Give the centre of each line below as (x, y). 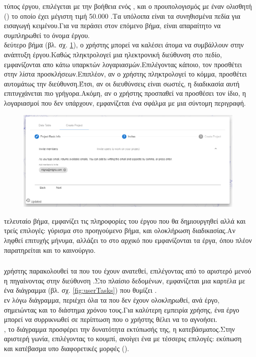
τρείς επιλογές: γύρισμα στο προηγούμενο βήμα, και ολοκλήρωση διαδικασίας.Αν (120, 230)
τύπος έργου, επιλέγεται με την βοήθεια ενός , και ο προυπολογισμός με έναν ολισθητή (128, 6)
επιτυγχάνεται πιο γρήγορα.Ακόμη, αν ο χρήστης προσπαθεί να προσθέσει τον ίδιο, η (125, 93)
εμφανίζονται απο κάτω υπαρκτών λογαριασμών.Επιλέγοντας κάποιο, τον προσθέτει (123, 64)
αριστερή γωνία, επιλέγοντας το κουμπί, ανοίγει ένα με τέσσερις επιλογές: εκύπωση (123, 338)
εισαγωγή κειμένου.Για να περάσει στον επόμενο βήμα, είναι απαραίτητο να (112, 25)
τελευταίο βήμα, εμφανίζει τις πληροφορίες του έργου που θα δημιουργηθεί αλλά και (125, 220)
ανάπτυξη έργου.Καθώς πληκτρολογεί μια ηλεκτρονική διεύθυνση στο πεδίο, (113, 54)
